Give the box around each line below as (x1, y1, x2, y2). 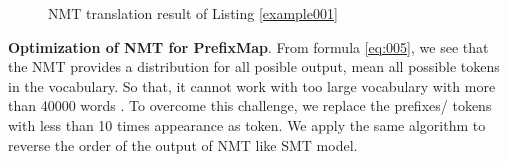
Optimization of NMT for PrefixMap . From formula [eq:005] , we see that (8, 36, 489, 57)
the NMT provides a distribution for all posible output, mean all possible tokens (8, 56, 500, 77)
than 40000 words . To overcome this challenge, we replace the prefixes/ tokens (8, 95, 492, 116)
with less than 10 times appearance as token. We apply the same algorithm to (8, 114, 486, 135)
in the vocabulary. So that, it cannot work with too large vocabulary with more (8, 75, 496, 96)
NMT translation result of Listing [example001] (48, 3, 338, 23)
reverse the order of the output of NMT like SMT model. (8, 134, 358, 155)
